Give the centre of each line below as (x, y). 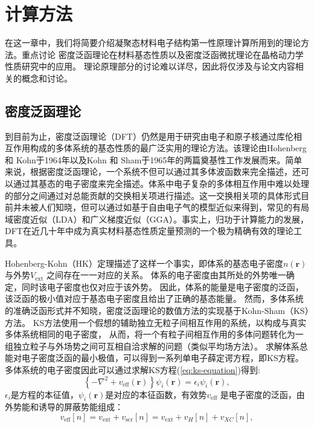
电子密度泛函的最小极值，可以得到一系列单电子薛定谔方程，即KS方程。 (162, 358)
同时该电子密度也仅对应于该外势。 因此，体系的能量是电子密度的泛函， (162, 286)
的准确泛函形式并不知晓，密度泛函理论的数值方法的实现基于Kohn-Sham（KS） (157, 311)
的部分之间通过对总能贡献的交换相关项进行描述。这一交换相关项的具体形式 (153, 195)
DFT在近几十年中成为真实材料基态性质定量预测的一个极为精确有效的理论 (149, 231)
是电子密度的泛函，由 (262, 394)
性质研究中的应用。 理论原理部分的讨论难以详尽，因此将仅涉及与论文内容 (150, 66)
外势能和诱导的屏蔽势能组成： (64, 407)
